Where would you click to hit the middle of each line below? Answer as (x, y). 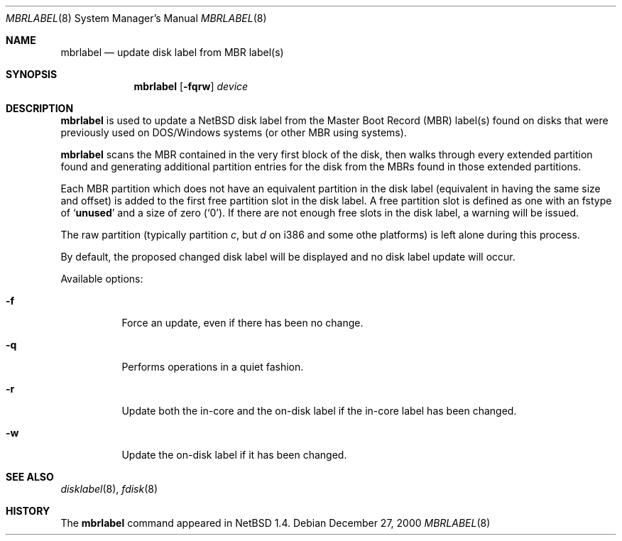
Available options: (102, 279)
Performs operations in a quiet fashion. (213, 367)
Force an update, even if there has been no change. (242, 323)
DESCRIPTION (40, 108)
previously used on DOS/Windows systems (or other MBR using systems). (234, 132)
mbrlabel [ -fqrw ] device (191, 86)
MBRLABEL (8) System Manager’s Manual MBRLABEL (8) (136, 18)
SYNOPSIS (32, 74)
